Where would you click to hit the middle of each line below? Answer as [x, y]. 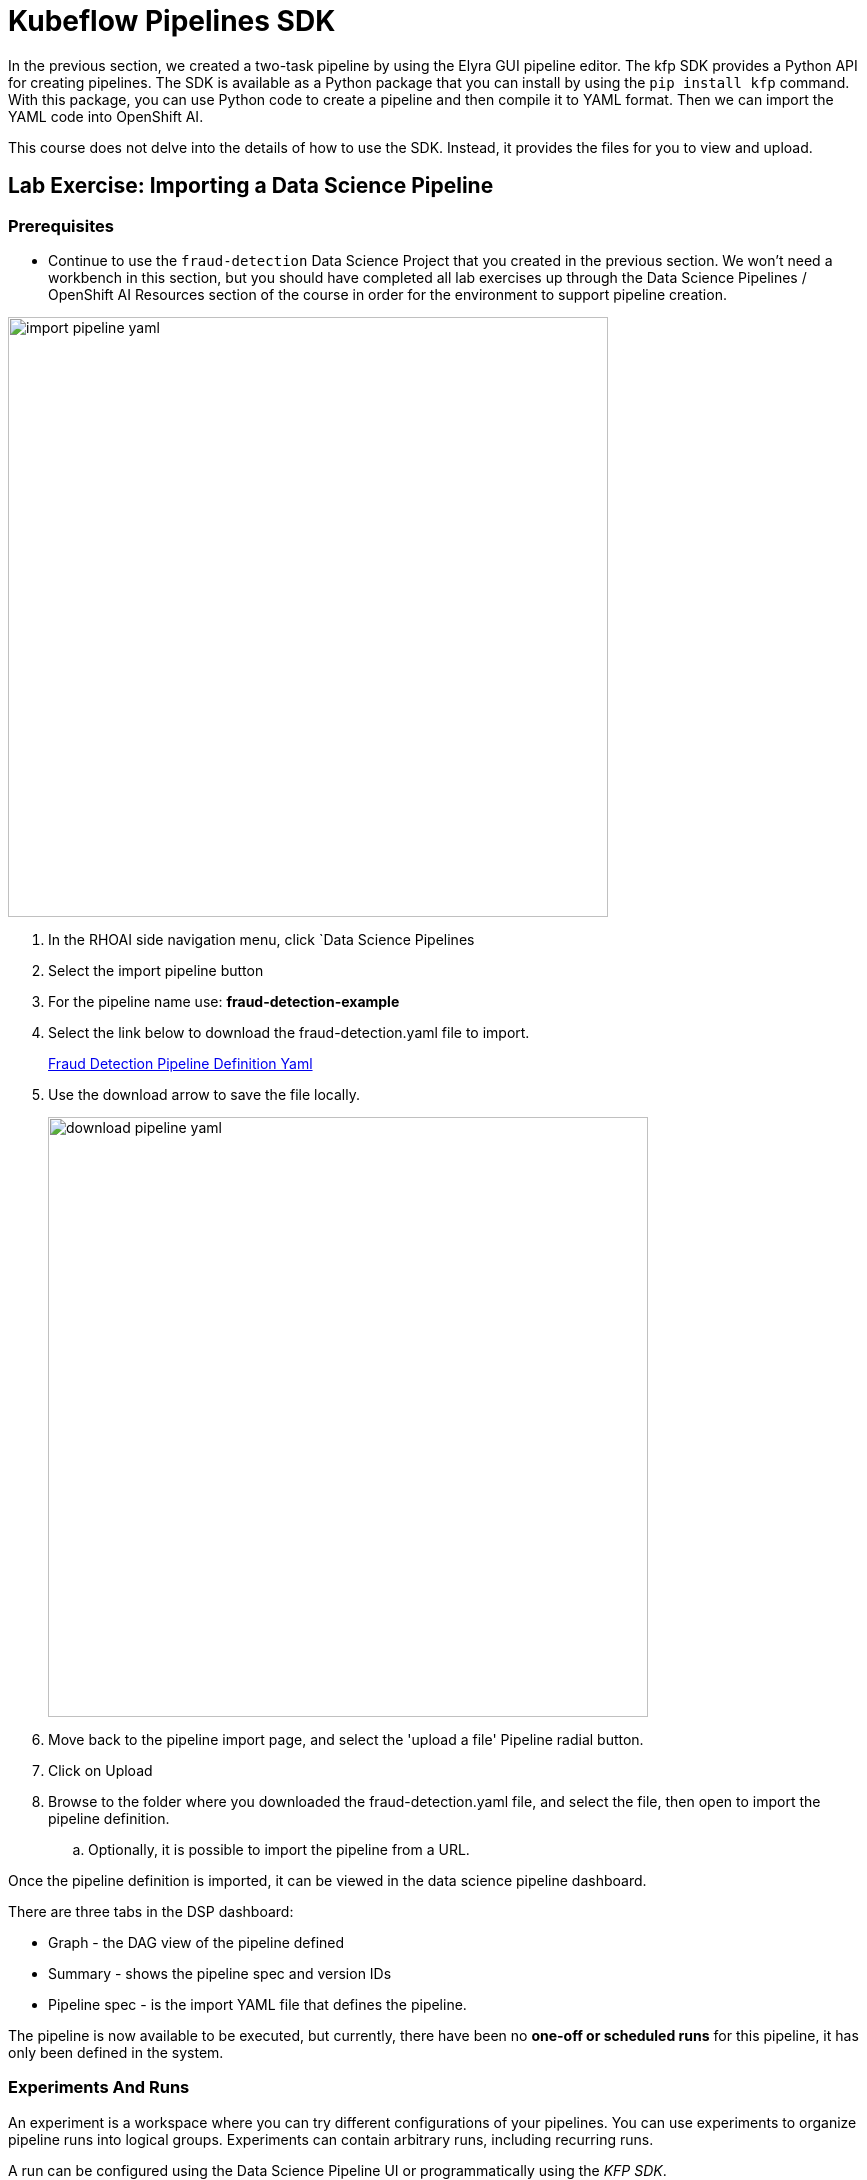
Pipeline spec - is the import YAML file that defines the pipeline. [257, 2004]
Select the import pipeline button [156, 970]
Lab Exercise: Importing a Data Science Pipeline [251, 186]
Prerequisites [61, 225]
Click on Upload [100, 1770]
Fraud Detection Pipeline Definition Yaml [180, 1063]
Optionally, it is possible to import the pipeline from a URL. [279, 1849]
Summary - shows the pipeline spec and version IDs [220, 1973]
